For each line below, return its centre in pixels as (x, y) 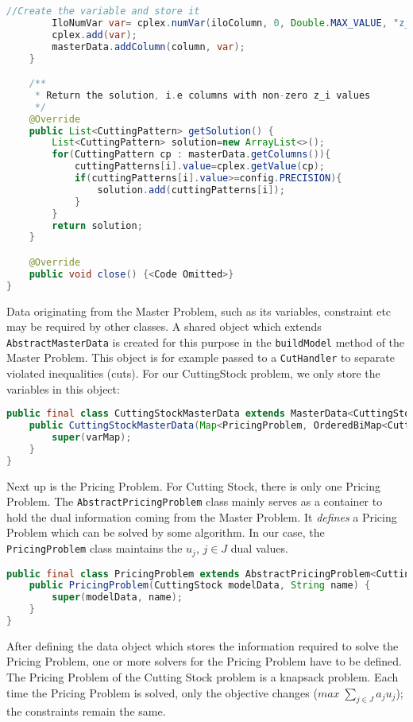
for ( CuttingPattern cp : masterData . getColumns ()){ (191, 155)
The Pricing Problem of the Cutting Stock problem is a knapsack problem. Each (203, 677)
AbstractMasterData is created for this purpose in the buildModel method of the (206, 342)
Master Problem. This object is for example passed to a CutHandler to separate (201, 357)
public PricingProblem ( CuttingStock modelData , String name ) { (200, 586)
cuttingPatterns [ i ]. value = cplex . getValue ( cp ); (200, 167)
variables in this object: (63, 388)
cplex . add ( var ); (95, 35)
